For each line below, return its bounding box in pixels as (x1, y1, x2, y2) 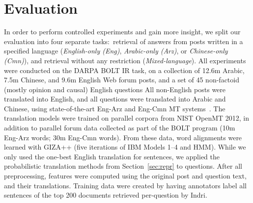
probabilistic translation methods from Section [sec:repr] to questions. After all (4, 161, 242, 171)
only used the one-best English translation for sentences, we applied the (4, 151, 220, 161)
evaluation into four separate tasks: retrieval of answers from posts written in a (4, 36, 243, 46)
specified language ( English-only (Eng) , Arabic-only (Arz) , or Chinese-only (4, 46, 228, 56)
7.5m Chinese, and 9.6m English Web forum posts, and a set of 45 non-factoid (4, 75, 239, 85)
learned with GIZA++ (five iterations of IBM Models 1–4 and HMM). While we (4, 142, 246, 152)
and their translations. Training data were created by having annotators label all (4, 180, 247, 190)
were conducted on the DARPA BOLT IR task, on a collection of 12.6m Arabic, (4, 65, 245, 75)
